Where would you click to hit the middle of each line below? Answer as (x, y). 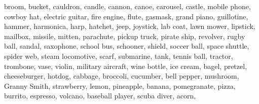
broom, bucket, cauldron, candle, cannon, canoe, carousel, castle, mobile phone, (127, 6)
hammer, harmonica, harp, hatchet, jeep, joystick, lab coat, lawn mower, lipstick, (130, 26)
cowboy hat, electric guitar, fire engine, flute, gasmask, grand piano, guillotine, (126, 16)
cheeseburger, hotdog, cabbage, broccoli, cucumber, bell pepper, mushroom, (122, 76)
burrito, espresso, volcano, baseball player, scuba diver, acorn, (100, 96)
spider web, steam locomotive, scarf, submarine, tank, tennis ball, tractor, (119, 56)
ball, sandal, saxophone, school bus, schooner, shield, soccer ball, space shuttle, (127, 46)
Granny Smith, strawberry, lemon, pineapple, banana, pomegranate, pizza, (120, 85)
